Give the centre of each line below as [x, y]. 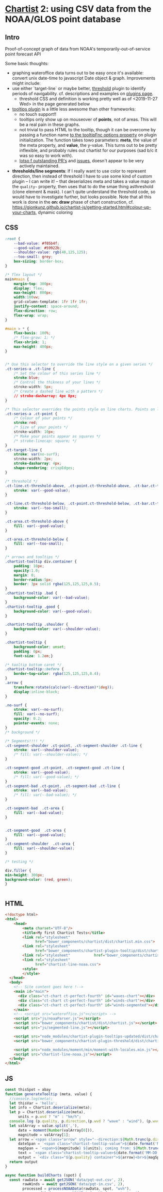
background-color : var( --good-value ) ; [53, 611]
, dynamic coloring [54, 212]
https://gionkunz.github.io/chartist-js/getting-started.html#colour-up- [81, 207]
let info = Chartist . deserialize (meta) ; [51, 1108]
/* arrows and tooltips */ [32, 557]
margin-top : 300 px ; [33, 284]
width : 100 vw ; [27, 298]
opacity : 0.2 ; [28, 719]
